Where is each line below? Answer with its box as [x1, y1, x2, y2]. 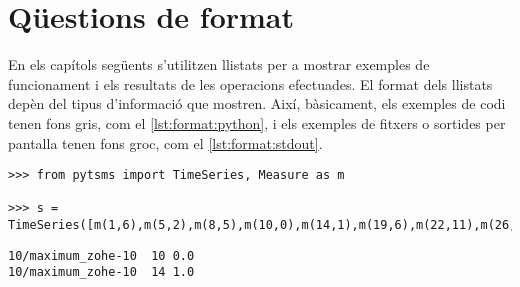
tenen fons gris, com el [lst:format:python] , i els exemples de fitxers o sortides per [8, 112, 506, 133]
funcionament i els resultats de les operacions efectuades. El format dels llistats [8, 73, 493, 94]
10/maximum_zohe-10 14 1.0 [8, 265, 195, 280]
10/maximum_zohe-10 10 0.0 [8, 248, 195, 263]
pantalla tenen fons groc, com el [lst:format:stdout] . [8, 132, 323, 153]
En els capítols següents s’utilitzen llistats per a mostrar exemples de [8, 54, 430, 75]
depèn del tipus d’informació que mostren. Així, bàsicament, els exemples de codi [8, 93, 506, 114]
